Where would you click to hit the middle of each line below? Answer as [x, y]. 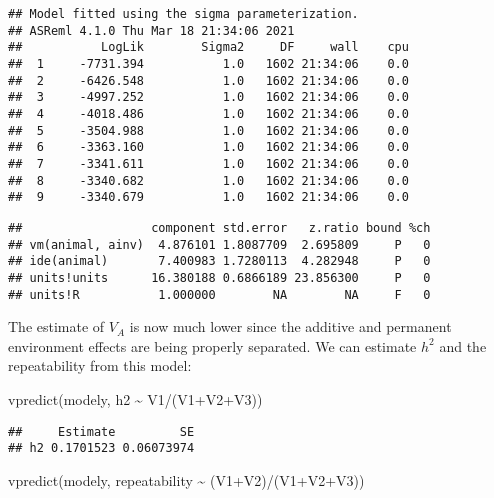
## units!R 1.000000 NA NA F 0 [219, 294]
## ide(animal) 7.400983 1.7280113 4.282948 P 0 [219, 261]
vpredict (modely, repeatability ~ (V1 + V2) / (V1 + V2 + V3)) [186, 479]
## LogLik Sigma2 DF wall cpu [208, 47]
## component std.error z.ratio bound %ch [219, 227]
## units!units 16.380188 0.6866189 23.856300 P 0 [219, 277]
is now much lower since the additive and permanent [290, 326]
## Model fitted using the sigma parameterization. [183, 14]
